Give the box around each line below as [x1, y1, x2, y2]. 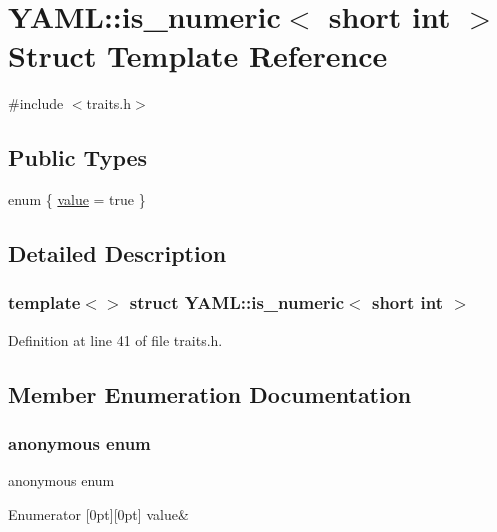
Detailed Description [8, 238, 227, 269]
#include [8, 93, 64, 114]
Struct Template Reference [8, 35, 388, 76]
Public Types [8, 142, 148, 173]
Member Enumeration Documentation [8, 378, 412, 409]
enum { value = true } [8, 189, 146, 210]
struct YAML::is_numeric [129, 290, 345, 315]
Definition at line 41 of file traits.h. [8, 329, 223, 350]
